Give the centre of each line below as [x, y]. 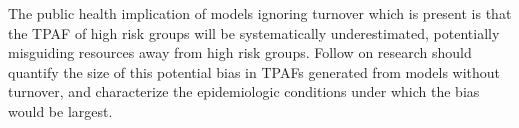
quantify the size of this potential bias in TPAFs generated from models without [254, 71]
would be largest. [60, 110]
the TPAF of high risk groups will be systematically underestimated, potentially [254, 32]
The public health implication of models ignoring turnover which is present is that [260, 13]
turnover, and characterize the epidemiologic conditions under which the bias [244, 91]
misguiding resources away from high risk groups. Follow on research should [240, 52]
